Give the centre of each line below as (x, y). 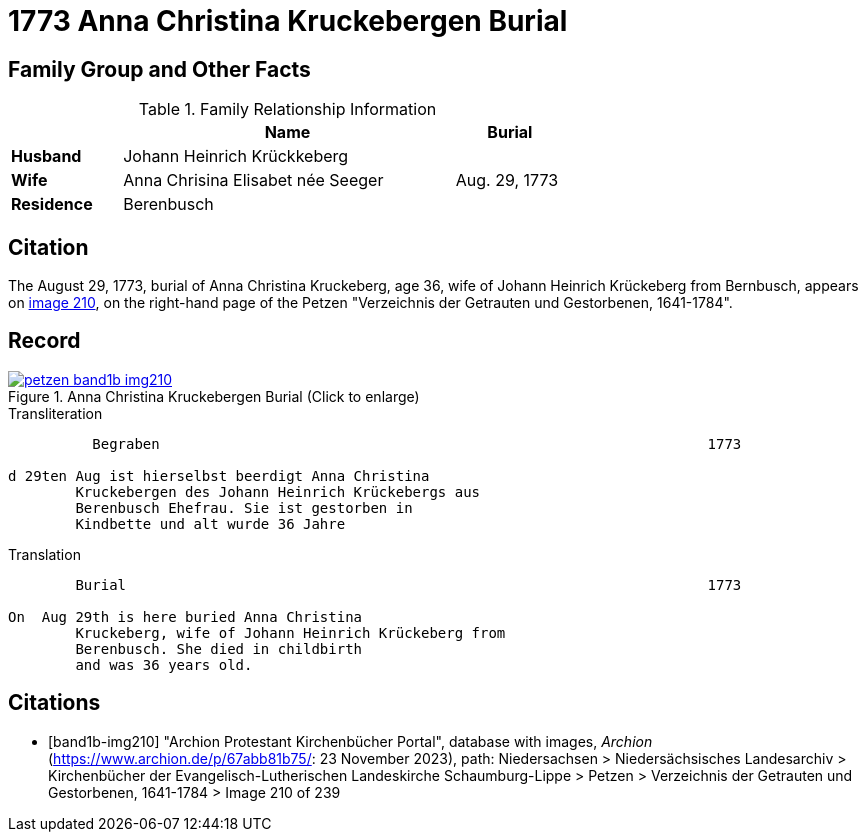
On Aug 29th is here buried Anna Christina (185, 616)
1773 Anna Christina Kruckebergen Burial (288, 21)
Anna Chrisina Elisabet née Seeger (253, 180)
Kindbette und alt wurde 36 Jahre (210, 523)
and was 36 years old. (164, 664)
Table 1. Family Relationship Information (287, 109)
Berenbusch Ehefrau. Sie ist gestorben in (244, 507)
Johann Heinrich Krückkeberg (236, 156)
